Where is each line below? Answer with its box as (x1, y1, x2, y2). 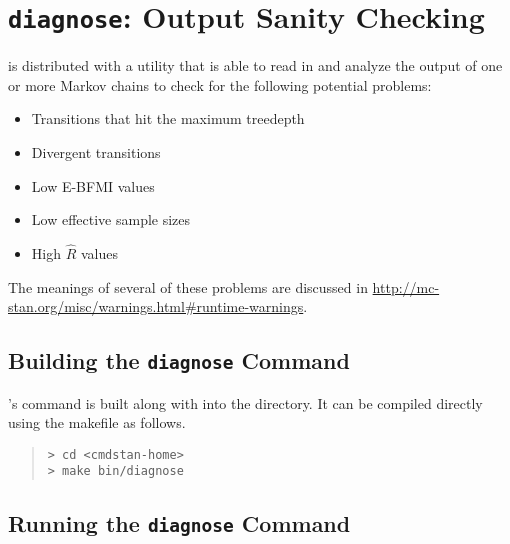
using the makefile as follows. (8, 412, 186, 433)
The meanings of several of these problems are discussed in (8, 276, 368, 297)
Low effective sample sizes (31, 209, 191, 230)
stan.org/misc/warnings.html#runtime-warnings (8, 296, 304, 317)
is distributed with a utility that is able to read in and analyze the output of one (8, 55, 503, 76)
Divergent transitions (31, 142, 161, 163)
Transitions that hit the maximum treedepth (31, 108, 305, 129)
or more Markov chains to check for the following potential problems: (8, 74, 432, 95)
